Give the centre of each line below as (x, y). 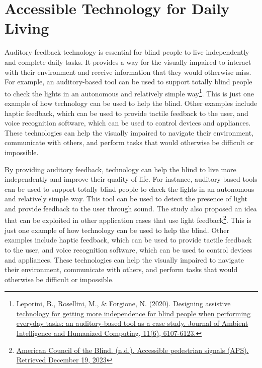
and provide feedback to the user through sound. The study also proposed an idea (131, 208)
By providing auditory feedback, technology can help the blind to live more (120, 169)
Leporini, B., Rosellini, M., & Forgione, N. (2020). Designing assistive (123, 303)
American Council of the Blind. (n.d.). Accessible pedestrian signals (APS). (133, 350)
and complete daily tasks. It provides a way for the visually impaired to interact (128, 62)
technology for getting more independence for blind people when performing (134, 313)
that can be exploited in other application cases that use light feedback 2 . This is (128, 219)
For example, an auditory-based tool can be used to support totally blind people (128, 82)
